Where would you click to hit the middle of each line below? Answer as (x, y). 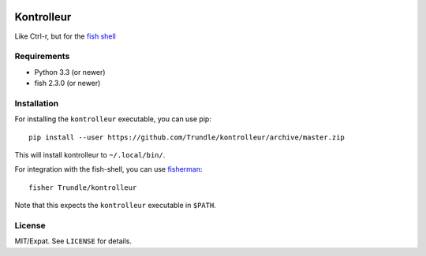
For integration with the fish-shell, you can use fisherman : (108, 169)
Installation (37, 103)
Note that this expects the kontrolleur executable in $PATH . (115, 206)
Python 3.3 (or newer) (70, 72)
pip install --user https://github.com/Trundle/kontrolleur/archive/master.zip (187, 137)
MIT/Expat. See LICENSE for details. (73, 241)
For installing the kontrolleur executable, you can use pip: (113, 119)
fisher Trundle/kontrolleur (83, 187)
